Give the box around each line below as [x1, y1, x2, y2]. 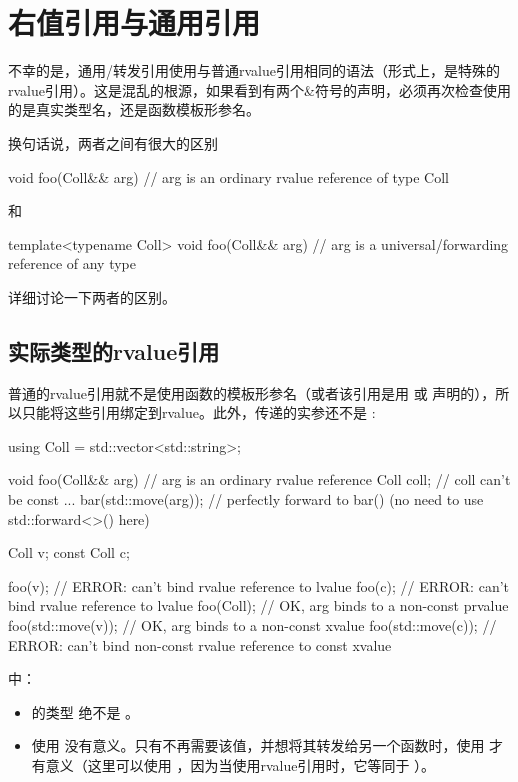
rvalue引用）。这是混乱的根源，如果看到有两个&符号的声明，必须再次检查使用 [8, 79, 511, 100]
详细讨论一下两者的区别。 [8, 286, 176, 307]
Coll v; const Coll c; [8, 542, 130, 563]
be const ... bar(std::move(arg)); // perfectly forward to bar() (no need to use [8, 489, 484, 510]
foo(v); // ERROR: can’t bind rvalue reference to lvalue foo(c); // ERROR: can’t [8, 575, 510, 596]
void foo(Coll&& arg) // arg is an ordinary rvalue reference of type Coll [8, 166, 449, 187]
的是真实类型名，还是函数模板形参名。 [8, 99, 260, 120]
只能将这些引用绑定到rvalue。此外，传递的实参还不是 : [21, 402, 376, 423]
